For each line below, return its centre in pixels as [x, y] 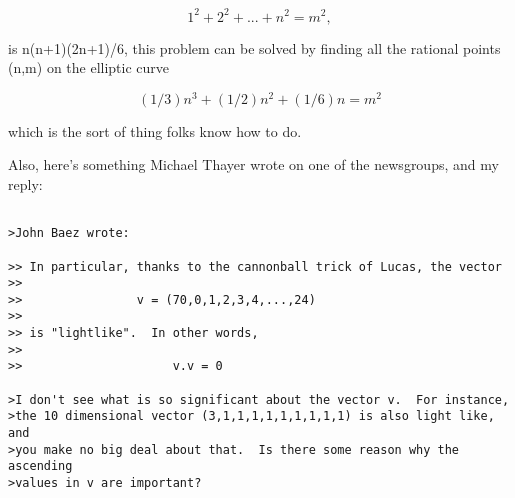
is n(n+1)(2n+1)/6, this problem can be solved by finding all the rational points [254, 47]
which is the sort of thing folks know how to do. [155, 130]
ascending [40, 466]
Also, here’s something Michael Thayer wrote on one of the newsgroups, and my [253, 164]
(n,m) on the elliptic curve [89, 67]
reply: [25, 183]
